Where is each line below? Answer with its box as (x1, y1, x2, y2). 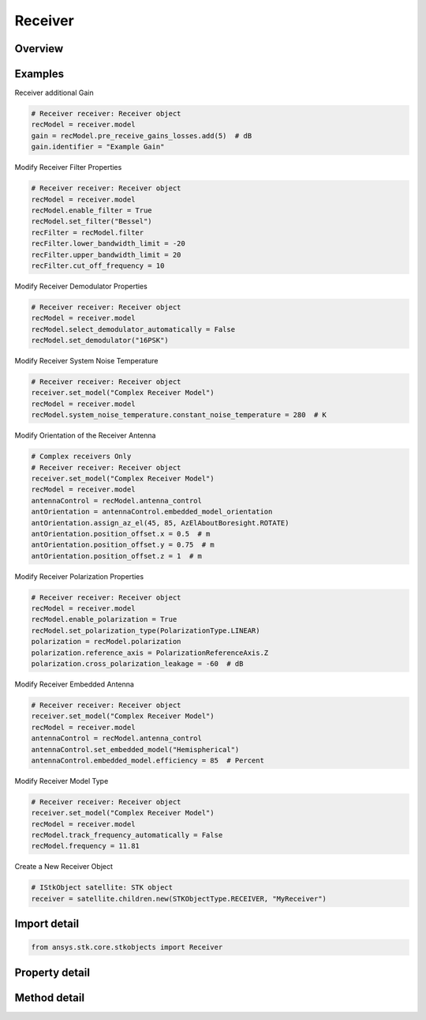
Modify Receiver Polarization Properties (14, 571, 144, 581)
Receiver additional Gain (14, 88, 94, 98)
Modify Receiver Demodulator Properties (14, 281, 148, 291)
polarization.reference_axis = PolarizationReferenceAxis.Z (31, 648, 269, 657)
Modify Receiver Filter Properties (14, 163, 122, 172)
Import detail (14, 917, 79, 931)
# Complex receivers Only (31, 452, 132, 461)
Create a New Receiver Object (14, 862, 114, 871)
